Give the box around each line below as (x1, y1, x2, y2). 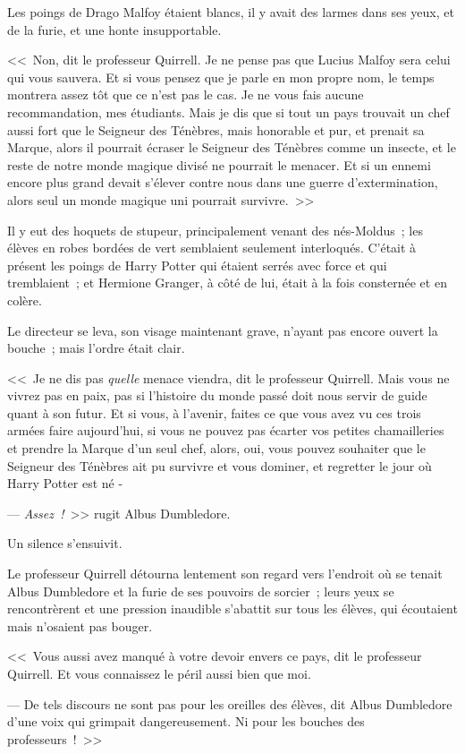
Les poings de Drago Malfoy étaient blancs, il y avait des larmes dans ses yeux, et (7, 3, 454, 21)
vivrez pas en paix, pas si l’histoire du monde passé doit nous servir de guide (7, 386, 427, 405)
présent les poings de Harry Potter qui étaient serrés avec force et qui (7, 255, 387, 274)
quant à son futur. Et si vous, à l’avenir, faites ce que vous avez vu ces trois (7, 403, 421, 422)
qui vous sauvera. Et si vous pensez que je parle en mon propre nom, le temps (7, 67, 435, 86)
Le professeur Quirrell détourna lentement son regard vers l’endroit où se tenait (7, 564, 443, 583)
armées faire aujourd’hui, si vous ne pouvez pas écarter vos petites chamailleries (7, 421, 444, 440)
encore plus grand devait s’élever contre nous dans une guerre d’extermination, (7, 173, 438, 192)
